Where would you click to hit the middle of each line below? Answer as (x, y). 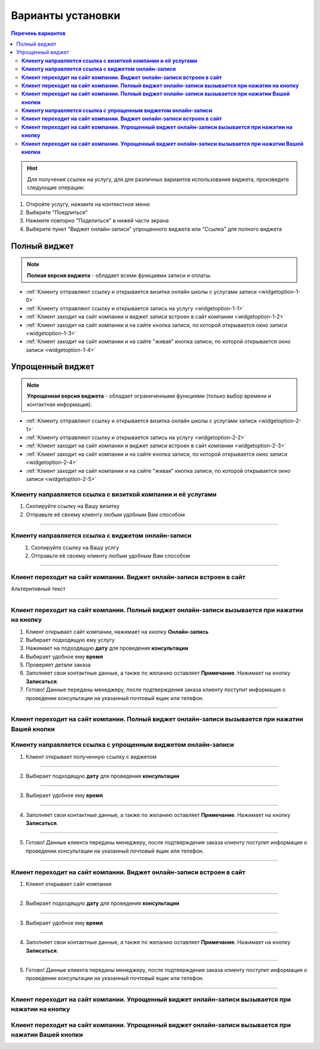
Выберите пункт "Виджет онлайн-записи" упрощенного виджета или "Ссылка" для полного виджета (154, 229)
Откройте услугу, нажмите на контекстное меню (88, 204)
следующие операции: (56, 187)
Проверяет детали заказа (58, 665)
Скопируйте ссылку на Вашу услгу (75, 547)
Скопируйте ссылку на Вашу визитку (73, 506)
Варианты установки (66, 15)
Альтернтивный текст (38, 589)
